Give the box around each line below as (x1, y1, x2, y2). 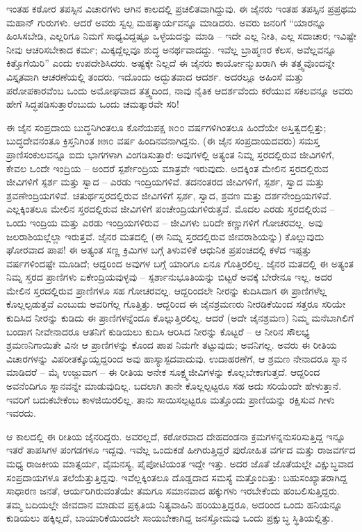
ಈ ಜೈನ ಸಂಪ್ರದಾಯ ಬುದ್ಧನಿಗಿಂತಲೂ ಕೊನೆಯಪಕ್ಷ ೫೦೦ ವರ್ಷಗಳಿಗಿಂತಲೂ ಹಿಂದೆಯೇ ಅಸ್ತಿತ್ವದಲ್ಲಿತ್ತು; (6, 119, 327, 134)
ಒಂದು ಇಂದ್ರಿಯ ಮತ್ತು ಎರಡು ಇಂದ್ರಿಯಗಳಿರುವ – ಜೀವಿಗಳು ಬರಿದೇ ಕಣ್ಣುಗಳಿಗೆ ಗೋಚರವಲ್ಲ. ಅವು (6, 215, 323, 229)
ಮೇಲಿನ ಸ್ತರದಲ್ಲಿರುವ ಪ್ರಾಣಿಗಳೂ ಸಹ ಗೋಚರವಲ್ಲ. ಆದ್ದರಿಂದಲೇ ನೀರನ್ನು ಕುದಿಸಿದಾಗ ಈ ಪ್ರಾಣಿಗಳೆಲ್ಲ (6, 283, 327, 297)
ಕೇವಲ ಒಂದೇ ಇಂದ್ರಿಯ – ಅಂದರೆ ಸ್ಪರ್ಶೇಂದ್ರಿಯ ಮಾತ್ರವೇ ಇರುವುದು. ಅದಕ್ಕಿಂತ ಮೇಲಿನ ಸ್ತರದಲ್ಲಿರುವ (6, 160, 329, 175)
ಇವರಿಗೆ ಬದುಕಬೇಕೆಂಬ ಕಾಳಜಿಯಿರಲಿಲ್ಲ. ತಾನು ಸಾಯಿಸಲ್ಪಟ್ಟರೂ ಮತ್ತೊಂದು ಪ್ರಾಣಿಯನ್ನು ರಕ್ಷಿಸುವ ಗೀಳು (6, 392, 335, 406)
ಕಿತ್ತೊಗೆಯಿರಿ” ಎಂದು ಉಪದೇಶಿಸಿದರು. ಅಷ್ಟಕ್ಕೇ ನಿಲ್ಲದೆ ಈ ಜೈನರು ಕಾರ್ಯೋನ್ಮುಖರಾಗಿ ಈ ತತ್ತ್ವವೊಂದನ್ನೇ (6, 56, 335, 70)
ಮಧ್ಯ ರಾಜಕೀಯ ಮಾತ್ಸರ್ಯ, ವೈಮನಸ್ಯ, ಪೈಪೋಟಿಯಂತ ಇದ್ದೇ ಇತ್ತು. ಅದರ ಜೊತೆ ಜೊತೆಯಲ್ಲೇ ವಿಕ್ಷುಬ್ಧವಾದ (6, 456, 354, 470)
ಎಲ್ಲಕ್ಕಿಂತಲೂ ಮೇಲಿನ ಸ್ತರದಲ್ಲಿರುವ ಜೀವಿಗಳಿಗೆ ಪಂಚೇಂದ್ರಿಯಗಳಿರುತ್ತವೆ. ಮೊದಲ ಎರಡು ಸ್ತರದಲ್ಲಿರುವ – (6, 201, 335, 216)
